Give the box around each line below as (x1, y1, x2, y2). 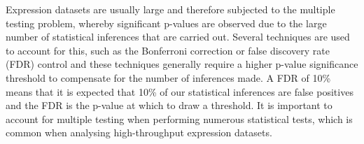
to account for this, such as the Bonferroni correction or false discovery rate (6, 43, 330, 57)
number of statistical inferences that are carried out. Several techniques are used (6, 29, 350, 44)
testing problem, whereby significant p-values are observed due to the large (6, 15, 327, 30)
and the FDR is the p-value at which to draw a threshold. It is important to (6, 98, 332, 113)
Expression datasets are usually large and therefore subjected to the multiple (6, 2, 335, 16)
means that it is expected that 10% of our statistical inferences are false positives (6, 84, 353, 99)
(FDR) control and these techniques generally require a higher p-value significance (6, 57, 358, 71)
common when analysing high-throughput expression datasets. (6, 125, 272, 140)
